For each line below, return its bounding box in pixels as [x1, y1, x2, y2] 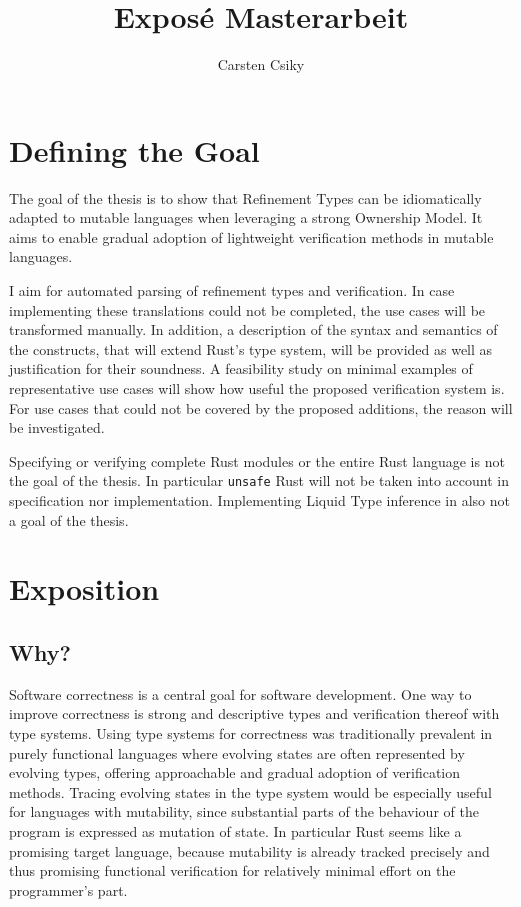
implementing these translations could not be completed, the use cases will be [9, 299, 486, 320]
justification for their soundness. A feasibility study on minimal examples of [9, 358, 473, 379]
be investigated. [9, 417, 105, 438]
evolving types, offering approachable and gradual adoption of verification [9, 762, 461, 783]
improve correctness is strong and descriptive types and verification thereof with [9, 703, 500, 724]
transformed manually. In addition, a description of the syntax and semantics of [9, 319, 498, 340]
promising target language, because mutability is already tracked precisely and [9, 840, 490, 861]
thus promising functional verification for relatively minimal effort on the [9, 860, 456, 881]
